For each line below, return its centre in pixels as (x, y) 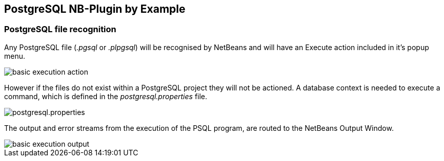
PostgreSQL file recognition (60, 29)
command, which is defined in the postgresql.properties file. (106, 96)
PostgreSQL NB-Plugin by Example (95, 9)
